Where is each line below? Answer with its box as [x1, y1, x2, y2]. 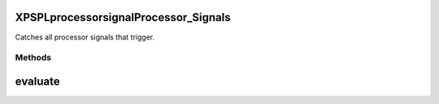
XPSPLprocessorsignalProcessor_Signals [15, 10, 231, 24]
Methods [15, 52, 52, 64]
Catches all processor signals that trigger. [15, 32, 155, 42]
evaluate [15, 74, 60, 88]
